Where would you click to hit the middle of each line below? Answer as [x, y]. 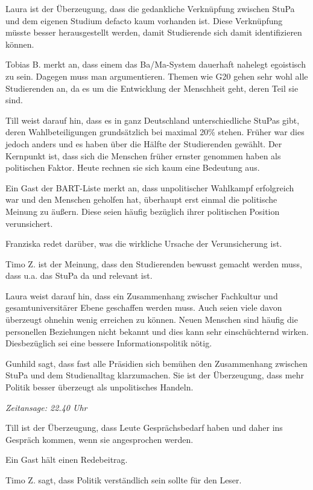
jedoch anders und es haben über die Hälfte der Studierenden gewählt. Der [144, 143]
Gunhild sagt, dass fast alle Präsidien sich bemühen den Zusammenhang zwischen [156, 363]
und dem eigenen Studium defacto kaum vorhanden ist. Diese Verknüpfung [144, 20]
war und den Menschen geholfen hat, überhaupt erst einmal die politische [141, 199]
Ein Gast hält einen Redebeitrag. [67, 460]
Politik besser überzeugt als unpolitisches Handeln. [100, 387]
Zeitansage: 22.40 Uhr [46, 407]
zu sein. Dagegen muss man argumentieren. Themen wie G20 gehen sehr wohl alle [157, 76]
